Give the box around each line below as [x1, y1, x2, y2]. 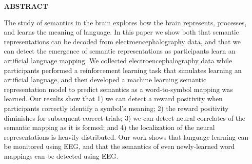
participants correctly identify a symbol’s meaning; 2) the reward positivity [4, 103, 229, 113]
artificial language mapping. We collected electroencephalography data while [4, 55, 232, 65]
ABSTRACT [4, 1, 48, 11]
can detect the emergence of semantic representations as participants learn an [4, 46, 235, 56]
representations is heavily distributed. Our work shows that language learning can [4, 131, 249, 142]
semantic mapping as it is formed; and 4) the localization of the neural [4, 122, 215, 132]
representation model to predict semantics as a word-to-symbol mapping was [4, 84, 233, 94]
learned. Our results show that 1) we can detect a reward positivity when [4, 93, 223, 104]
